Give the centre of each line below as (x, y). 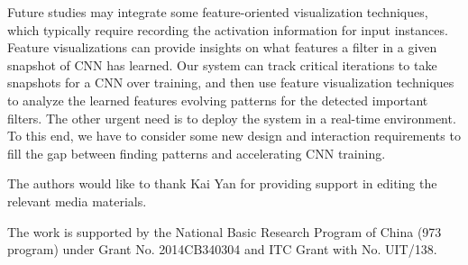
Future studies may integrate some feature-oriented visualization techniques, (218, 12)
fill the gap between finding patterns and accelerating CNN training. (197, 153)
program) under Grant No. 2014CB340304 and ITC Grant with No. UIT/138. (222, 249)
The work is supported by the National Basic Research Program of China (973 (225, 231)
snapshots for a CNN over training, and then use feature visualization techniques (231, 82)
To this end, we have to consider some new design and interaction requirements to (234, 136)
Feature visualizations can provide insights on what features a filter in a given (222, 47)
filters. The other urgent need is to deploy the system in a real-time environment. (232, 118)
